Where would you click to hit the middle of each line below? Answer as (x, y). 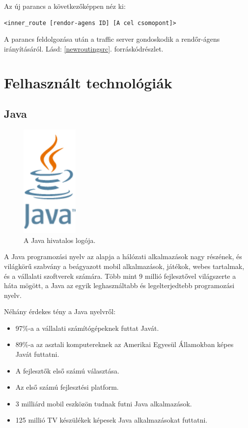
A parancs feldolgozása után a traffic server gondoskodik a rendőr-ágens (112, 39)
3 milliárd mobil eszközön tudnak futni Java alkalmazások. (104, 403)
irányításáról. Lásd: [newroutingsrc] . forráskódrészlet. (84, 48)
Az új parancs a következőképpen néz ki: (65, 6)
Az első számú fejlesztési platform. (67, 387)
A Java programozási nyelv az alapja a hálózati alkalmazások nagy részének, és (123, 256)
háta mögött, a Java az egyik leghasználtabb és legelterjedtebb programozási (119, 285)
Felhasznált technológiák (88, 82)
